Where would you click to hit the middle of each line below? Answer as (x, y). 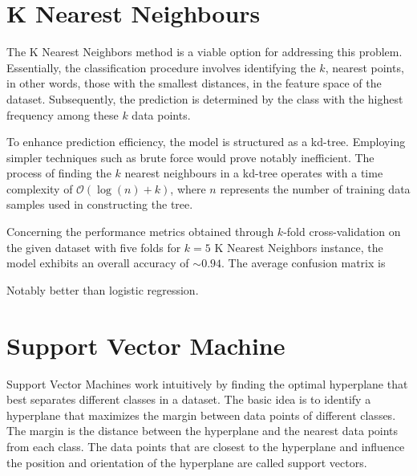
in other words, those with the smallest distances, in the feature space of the (194, 83)
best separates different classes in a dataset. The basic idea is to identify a (189, 399)
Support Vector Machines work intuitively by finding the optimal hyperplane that (207, 383)
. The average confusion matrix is (304, 263)
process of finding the (59, 173)
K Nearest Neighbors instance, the (299, 247)
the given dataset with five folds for (94, 247)
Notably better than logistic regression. (103, 289)
